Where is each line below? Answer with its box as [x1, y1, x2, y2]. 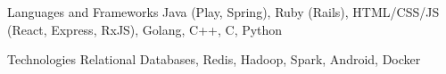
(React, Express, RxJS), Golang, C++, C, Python [7, 20, 283, 38]
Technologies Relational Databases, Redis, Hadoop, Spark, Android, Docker [7, 50, 421, 69]
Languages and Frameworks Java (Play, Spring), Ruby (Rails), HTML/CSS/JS [7, 3, 440, 21]
